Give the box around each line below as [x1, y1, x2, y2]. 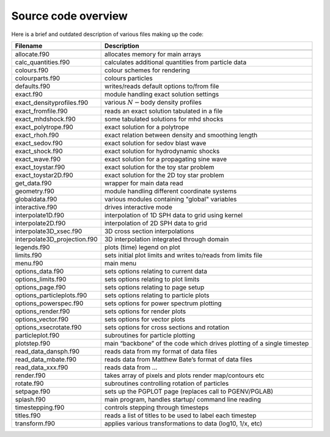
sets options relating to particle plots [104, 291, 210, 300]
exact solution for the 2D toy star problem [104, 171, 224, 179]
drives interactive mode [104, 203, 172, 212]
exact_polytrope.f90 [15, 123, 73, 131]
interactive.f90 [15, 203, 57, 212]
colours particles [104, 74, 153, 82]
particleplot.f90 [15, 331, 60, 340]
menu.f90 [15, 259, 43, 268]
